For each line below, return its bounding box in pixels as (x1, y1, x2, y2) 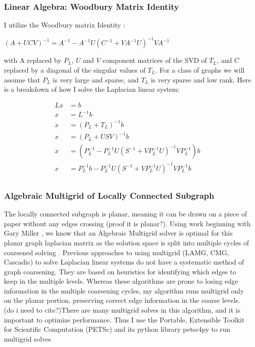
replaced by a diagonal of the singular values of (4, 64, 146, 75)
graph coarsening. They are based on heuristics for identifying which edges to (4, 266, 236, 276)
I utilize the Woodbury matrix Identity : (4, 20, 126, 30)
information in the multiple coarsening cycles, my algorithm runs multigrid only (4, 285, 244, 295)
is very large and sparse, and (52, 74, 139, 84)
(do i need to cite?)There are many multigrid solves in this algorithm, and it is (4, 305, 240, 315)
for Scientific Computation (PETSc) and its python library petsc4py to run (4, 324, 230, 334)
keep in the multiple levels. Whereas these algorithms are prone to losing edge (4, 276, 238, 286)
